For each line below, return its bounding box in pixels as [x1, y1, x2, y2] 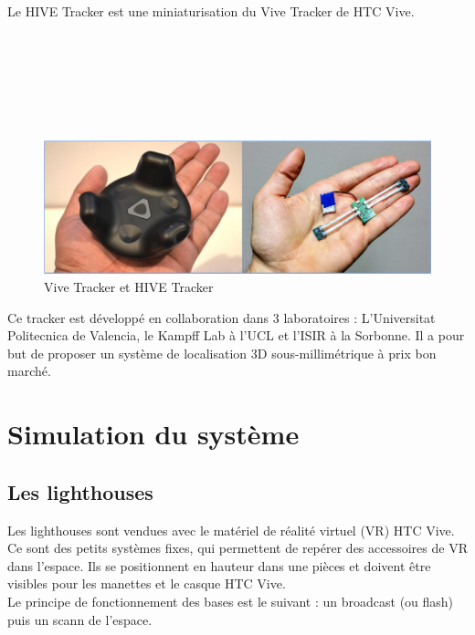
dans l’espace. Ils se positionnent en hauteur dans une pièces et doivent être [7, 556, 431, 575]
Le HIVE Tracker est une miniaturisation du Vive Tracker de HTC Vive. [7, 2, 415, 20]
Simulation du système [7, 415, 300, 453]
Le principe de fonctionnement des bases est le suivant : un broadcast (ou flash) [7, 591, 454, 610]
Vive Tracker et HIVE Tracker [44, 277, 214, 297]
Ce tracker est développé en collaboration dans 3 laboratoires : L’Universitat [7, 307, 436, 327]
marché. [7, 361, 51, 380]
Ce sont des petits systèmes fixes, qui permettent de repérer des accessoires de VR [7, 538, 468, 557]
